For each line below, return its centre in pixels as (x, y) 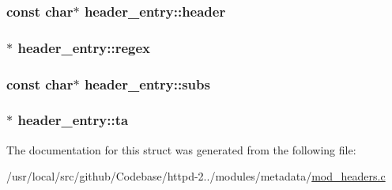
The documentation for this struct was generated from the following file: (181, 149)
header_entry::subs (147, 84)
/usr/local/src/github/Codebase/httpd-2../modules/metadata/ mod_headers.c (196, 176)
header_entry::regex (84, 47)
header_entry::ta (73, 120)
